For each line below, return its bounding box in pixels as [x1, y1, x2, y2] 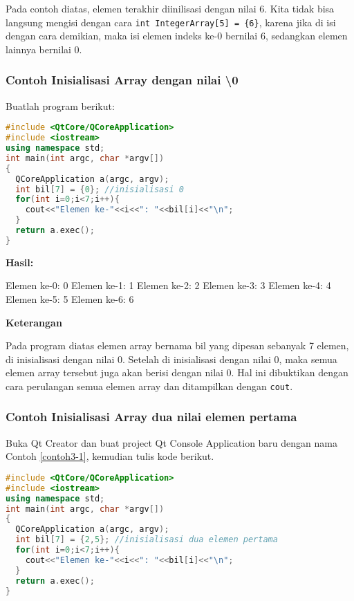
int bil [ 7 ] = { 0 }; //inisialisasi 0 [15, 184, 184, 194]
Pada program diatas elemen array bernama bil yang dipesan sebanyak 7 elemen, [6, 338, 349, 353]
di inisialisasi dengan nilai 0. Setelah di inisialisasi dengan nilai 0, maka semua [6, 351, 337, 366]
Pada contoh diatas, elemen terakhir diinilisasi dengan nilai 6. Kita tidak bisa [6, 1, 335, 15]
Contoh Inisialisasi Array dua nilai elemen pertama [6, 408, 297, 425]
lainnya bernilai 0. [6, 41, 82, 56]
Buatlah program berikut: [6, 98, 115, 113]
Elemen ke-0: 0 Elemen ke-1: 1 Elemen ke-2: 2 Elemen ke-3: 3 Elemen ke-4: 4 [6, 278, 331, 293]
